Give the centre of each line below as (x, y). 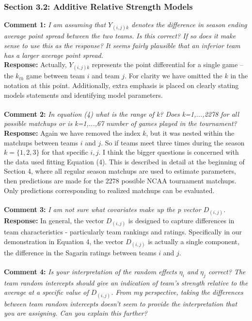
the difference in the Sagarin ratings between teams (80, 252)
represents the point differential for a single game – (168, 64)
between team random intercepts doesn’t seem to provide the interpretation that (121, 303)
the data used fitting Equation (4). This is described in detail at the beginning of (124, 161)
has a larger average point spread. (54, 55)
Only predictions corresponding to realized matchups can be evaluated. (109, 190)
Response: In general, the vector (54, 220)
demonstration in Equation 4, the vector (64, 241)
